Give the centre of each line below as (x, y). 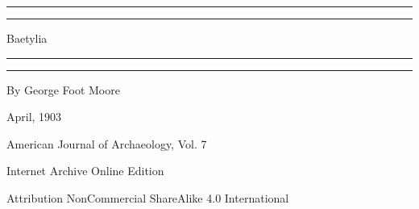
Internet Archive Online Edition (85, 171)
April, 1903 (34, 117)
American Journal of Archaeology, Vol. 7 (107, 143)
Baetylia (27, 38)
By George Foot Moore (63, 89)
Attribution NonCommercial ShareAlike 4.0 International (148, 197)
